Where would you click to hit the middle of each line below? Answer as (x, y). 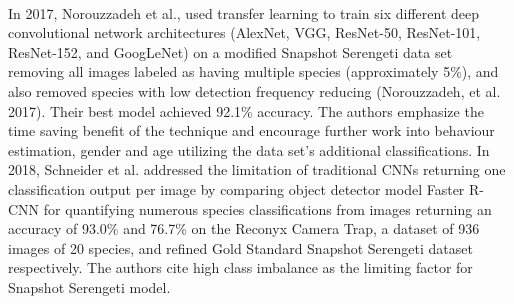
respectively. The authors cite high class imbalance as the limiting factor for (240, 267)
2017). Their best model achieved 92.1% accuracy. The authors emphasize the (246, 110)
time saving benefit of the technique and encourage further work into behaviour (251, 130)
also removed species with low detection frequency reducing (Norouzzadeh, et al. (254, 90)
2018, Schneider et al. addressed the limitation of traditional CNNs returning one (257, 169)
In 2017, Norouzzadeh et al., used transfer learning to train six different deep (244, 12)
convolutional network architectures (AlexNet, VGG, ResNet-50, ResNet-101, (244, 32)
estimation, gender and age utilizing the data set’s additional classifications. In (249, 149)
